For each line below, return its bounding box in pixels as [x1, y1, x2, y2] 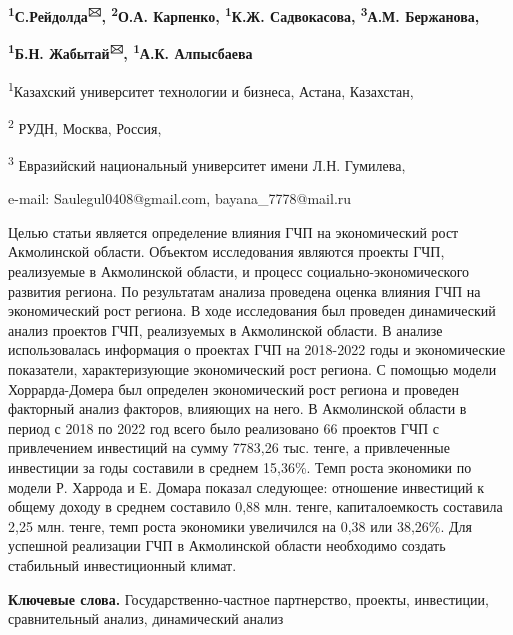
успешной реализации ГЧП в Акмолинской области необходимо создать [8, 535, 446, 556]
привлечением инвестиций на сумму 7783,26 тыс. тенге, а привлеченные [8, 437, 450, 458]
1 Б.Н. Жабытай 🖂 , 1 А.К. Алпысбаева [8, 40, 253, 63]
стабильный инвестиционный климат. [8, 554, 237, 575]
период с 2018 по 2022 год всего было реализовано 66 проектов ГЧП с [8, 417, 440, 438]
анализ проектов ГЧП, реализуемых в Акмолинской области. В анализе [8, 319, 443, 340]
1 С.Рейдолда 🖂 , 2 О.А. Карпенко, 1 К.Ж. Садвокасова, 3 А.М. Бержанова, [8, 3, 480, 26]
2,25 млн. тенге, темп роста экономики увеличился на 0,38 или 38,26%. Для [8, 515, 472, 536]
